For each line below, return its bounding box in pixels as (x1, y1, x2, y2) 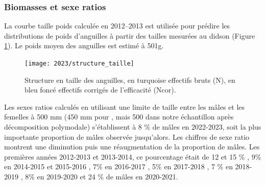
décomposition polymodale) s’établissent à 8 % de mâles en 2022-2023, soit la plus (4, 121, 261, 132)
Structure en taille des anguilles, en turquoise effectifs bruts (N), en (25, 74, 235, 85)
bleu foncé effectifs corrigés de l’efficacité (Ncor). (25, 84, 176, 95)
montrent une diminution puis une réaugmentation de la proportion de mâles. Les (4, 141, 260, 152)
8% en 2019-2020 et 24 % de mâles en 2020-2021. (25, 171, 178, 181)
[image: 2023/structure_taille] (25, 60, 134, 67)
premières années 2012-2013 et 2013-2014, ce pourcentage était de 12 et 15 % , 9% (4, 151, 261, 162)
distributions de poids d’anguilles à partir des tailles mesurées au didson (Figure (4, 30, 255, 41)
